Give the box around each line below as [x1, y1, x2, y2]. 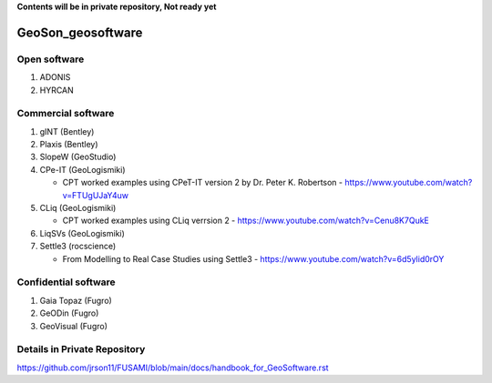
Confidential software [16, 276, 116, 288]
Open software [16, 53, 85, 66]
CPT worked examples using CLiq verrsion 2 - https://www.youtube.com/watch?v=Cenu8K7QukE [62, 215, 430, 227]
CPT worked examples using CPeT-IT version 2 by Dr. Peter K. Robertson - [62, 177, 343, 188]
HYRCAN [39, 85, 75, 96]
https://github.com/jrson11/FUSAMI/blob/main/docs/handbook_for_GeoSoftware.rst [16, 362, 329, 373]
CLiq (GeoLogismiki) [39, 203, 117, 214]
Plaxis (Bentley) [39, 139, 99, 150]
